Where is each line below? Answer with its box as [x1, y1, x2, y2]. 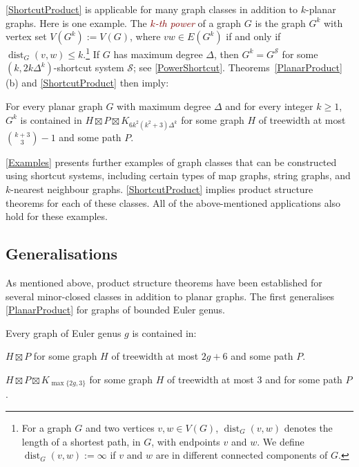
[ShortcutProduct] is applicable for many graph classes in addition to [6, 2, 298, 16]
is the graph [255, 15, 306, 30]
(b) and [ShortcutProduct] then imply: [6, 75, 169, 90]
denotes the [284, 421, 333, 434]
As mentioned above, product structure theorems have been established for [6, 275, 322, 289]
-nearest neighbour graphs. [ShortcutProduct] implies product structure [10, 182, 313, 196]
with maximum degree [117, 99, 211, 113]
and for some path [265, 372, 342, 386]
